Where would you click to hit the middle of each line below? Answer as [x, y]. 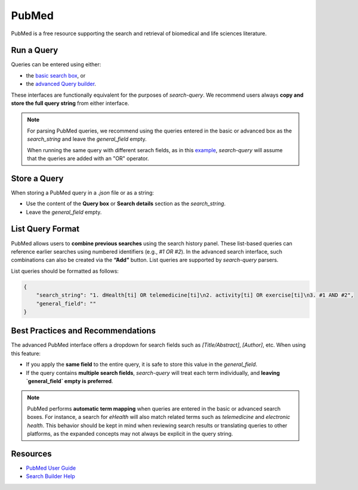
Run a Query [35, 50]
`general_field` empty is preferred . [70, 381]
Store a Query [37, 178]
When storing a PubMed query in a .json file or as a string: [83, 192]
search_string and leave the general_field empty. [87, 139]
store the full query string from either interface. [70, 103]
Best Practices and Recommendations [84, 331]
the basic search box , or [56, 75]
